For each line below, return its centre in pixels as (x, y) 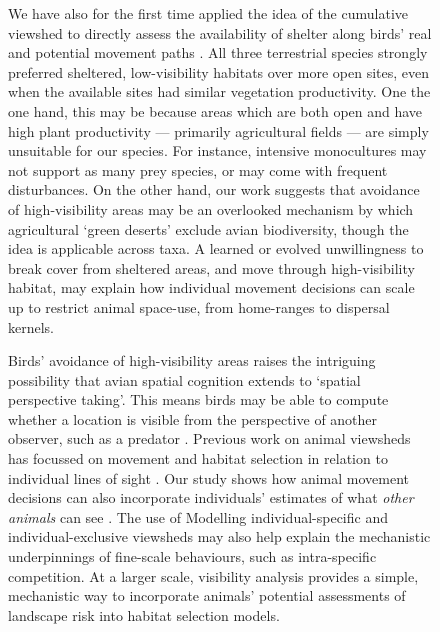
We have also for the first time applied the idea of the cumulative (208, 13)
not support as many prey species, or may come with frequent (198, 169)
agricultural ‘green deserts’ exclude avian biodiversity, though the (208, 228)
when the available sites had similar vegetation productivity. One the (219, 91)
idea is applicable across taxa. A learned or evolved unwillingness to (216, 248)
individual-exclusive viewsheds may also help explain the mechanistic (219, 536)
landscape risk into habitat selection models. (144, 614)
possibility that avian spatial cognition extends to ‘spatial (184, 379)
